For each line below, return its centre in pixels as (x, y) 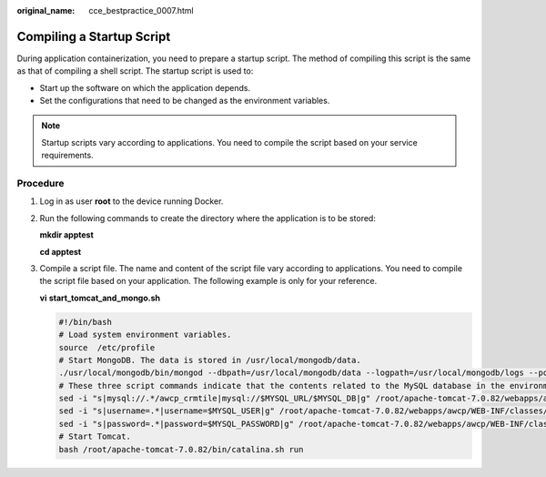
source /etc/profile (107, 347)
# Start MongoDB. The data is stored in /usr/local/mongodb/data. (210, 360)
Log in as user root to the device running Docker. (131, 201)
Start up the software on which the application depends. (145, 87)
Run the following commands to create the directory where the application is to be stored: (208, 218)
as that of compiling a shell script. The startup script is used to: (135, 71)
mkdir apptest (67, 235)
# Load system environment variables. (145, 335)
